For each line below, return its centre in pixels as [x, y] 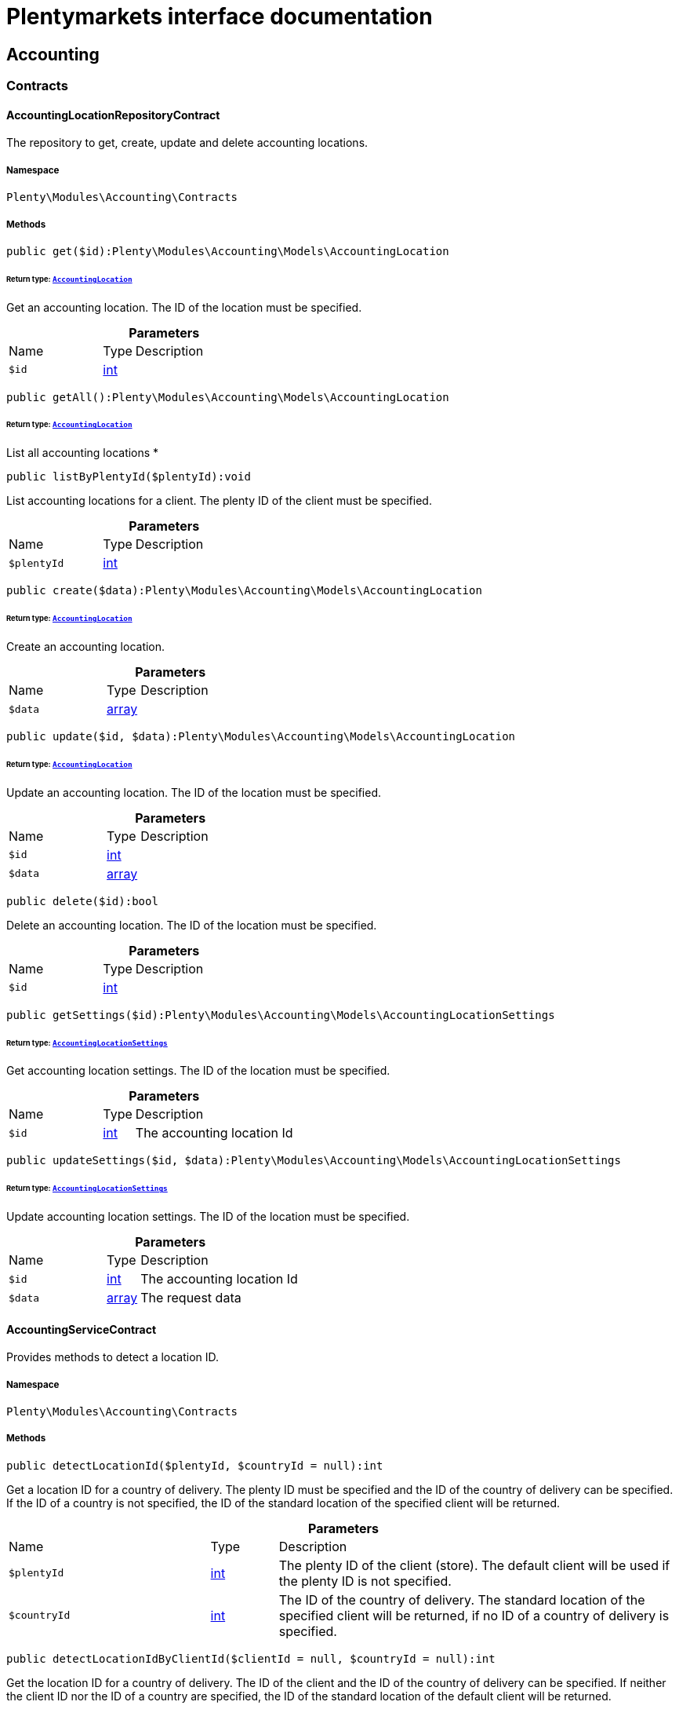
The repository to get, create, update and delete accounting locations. [187, 143]
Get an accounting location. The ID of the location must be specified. [184, 307]
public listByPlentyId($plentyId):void [129, 477]
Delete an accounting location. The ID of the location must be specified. [192, 925]
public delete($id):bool [82, 901]
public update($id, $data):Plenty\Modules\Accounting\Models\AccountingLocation [261, 737]
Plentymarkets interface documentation [220, 16]
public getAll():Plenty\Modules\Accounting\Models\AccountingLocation [228, 397]
